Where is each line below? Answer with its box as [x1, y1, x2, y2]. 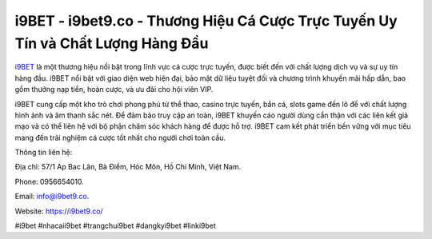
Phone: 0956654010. [14, 177, 84, 186]
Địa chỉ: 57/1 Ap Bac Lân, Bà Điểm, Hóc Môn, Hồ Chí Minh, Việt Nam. [14, 162, 242, 172]
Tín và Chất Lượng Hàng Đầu [14, 34, 209, 52]
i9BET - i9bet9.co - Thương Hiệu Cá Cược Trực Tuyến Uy [14, 12, 398, 30]
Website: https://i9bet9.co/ [14, 206, 103, 216]
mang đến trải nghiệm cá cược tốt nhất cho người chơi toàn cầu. [14, 133, 226, 142]
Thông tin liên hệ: [14, 148, 73, 157]
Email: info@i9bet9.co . [14, 192, 90, 201]
